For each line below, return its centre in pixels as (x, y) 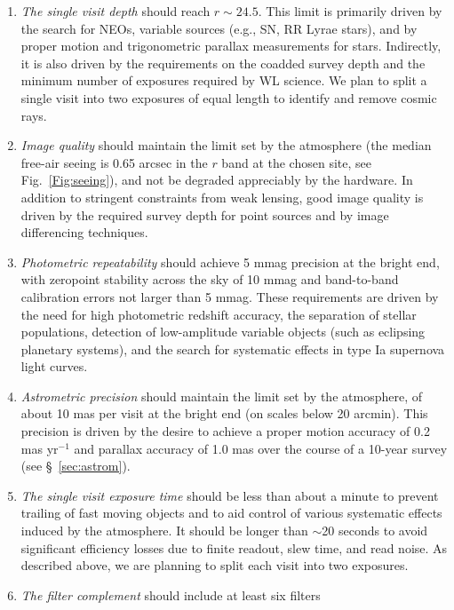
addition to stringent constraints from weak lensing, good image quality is (222, 197)
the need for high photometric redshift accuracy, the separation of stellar (219, 314)
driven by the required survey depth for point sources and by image (205, 214)
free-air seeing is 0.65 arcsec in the (114, 162)
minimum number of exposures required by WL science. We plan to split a (224, 80)
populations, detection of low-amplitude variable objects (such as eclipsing (223, 332)
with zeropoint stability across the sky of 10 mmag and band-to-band (210, 279)
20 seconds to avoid (375, 531)
